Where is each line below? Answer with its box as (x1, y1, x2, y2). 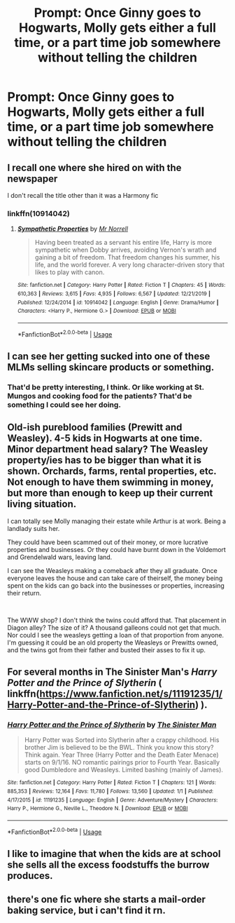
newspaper (7, 173, 58, 184)
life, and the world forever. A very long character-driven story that (34, 261, 225, 269)
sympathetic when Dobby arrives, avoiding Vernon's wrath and (34, 245, 217, 254)
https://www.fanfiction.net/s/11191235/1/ (39, 688, 222, 700)
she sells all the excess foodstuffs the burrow (7, 859, 210, 871)
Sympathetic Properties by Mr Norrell (17, 224, 128, 233)
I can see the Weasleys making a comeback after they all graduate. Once (7, 566, 218, 574)
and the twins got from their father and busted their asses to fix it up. (7, 645, 206, 654)
